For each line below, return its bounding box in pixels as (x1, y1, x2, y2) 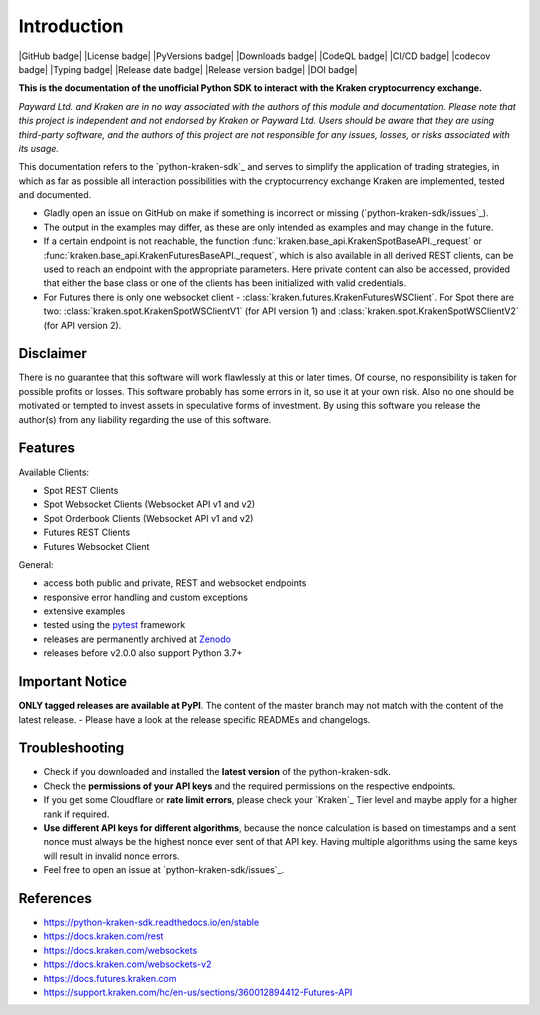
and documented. (18, 189, 92, 201)
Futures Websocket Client (43, 540, 150, 552)
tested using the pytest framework (43, 619, 186, 631)
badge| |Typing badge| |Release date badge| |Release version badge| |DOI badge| (18, 63, 358, 75)
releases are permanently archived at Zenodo (43, 633, 232, 645)
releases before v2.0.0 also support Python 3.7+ (43, 647, 243, 659)
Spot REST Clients (43, 484, 119, 496)
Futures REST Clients (43, 526, 131, 539)
